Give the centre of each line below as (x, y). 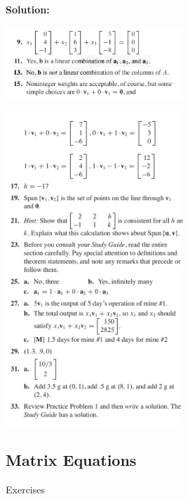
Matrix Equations (71, 460)
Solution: (28, 9)
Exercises (25, 489)
